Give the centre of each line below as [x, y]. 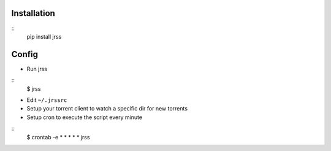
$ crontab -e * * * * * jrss [58, 137]
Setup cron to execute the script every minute [85, 117]
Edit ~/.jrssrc [47, 100]
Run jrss [37, 69]
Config [25, 54]
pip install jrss [44, 36]
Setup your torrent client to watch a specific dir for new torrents [107, 109]
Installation [33, 13]
